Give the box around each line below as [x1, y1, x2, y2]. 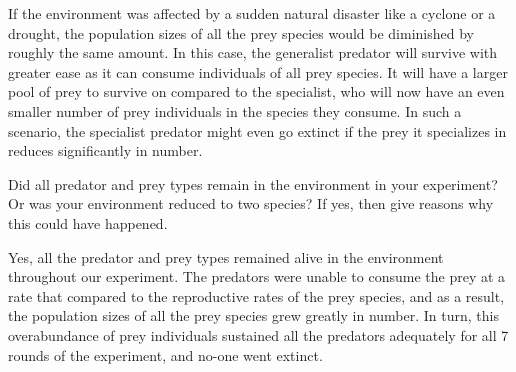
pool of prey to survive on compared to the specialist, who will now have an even [8, 81, 505, 102]
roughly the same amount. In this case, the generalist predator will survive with [8, 42, 498, 63]
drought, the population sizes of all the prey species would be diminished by [8, 22, 474, 43]
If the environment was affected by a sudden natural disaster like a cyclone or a [8, 3, 496, 23]
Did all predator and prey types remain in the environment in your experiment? [8, 173, 498, 194]
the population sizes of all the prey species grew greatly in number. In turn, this [8, 305, 499, 326]
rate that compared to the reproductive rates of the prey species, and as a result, [8, 285, 505, 306]
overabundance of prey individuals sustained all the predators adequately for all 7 [8, 324, 509, 345]
